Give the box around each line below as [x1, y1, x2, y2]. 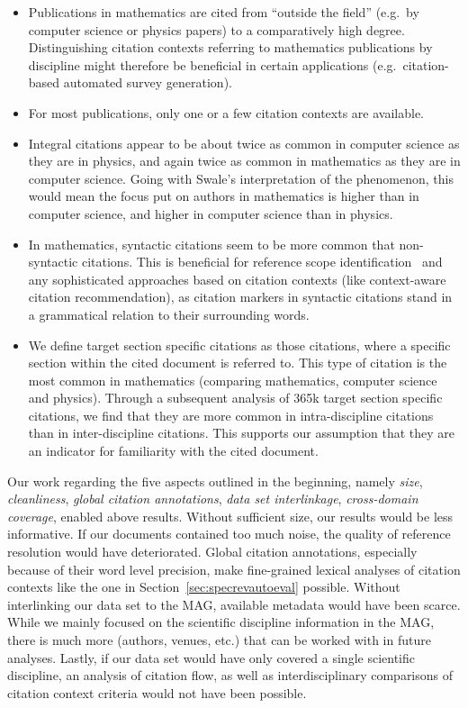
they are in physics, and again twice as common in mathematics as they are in [28, 151, 461, 170]
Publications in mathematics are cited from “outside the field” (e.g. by [28, 3, 419, 21]
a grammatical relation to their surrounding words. [28, 304, 310, 323]
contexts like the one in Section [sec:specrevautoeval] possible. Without [7, 577, 400, 596]
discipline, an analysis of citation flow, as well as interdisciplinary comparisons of [7, 666, 454, 685]
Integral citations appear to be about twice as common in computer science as [28, 133, 460, 152]
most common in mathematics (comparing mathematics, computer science [28, 370, 437, 389]
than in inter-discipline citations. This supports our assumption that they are [28, 423, 455, 442]
